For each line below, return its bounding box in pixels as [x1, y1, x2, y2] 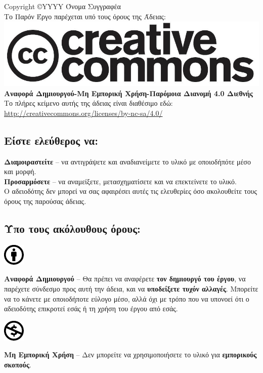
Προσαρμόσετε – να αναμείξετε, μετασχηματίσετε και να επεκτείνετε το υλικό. [4, 176, 237, 186]
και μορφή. [4, 166, 36, 177]
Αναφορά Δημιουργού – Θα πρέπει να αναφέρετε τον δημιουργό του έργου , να [4, 273, 246, 284]
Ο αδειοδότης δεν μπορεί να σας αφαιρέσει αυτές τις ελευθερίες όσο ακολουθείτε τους [4, 186, 257, 196]
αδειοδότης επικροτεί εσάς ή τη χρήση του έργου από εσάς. [4, 303, 178, 314]
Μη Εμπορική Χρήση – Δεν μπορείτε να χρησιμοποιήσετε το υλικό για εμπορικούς [4, 349, 257, 360]
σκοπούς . [4, 359, 31, 369]
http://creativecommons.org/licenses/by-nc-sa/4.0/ [4, 107, 163, 118]
